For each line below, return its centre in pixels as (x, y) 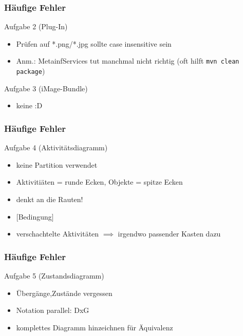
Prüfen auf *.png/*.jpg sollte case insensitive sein (94, 43)
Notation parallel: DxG (53, 310)
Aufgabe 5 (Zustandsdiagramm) (54, 275)
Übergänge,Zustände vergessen (64, 293)
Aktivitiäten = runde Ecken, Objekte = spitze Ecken (99, 182)
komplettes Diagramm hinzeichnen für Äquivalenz (95, 327)
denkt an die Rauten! (50, 199)
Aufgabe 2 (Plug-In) (36, 26)
